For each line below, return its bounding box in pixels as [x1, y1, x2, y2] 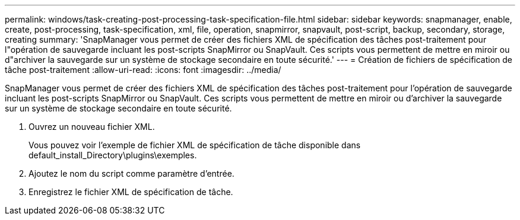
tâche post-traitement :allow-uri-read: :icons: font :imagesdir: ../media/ [5, 65, 281, 75]
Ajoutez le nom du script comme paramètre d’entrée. [28, 168, 234, 178]
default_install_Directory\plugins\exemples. [28, 150, 197, 160]
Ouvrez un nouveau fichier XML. [28, 122, 155, 132]
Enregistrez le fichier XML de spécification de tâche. [28, 187, 233, 197]
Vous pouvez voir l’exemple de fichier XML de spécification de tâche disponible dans [28, 140, 361, 150]
